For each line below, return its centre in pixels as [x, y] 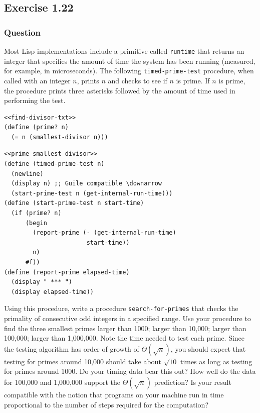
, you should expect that [208, 348]
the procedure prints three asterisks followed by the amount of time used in [120, 90]
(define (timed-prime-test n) [54, 164]
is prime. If [193, 80]
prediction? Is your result [193, 382]
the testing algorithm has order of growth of [72, 348]
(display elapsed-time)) [52, 292]
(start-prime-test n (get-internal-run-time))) [92, 193]
